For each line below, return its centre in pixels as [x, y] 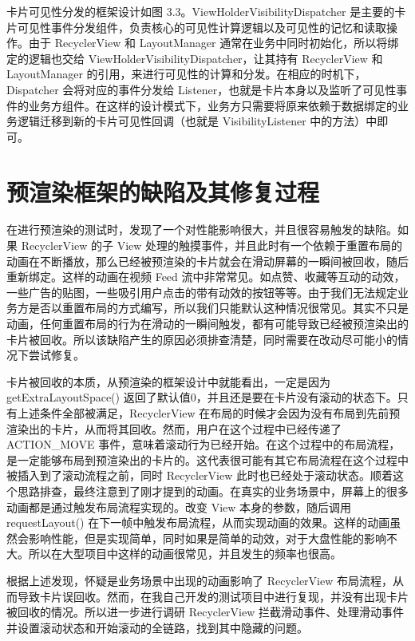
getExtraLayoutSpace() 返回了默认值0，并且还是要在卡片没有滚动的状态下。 [202, 397]
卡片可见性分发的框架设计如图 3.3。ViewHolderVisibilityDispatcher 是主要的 [201, 11]
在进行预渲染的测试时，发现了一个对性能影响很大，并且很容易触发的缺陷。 [202, 229]
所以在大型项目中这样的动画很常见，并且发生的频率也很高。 [185, 554]
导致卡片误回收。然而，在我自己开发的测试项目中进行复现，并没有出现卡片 [213, 596]
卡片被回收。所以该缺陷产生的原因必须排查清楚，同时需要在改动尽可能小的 [202, 339]
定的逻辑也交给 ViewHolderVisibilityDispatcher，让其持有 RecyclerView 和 [195, 58]
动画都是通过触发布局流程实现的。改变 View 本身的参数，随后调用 [179, 506]
